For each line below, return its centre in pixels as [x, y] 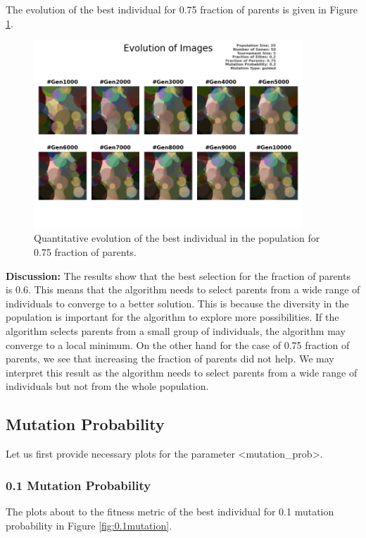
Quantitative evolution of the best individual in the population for [177, 238]
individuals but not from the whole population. [107, 386]
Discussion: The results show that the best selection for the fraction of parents [178, 275]
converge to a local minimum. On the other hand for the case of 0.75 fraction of [178, 344]
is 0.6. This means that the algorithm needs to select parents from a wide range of [183, 289]
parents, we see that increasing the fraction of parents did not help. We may [170, 359]
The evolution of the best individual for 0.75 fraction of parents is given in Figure [182, 9]
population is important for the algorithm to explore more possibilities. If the [172, 317]
